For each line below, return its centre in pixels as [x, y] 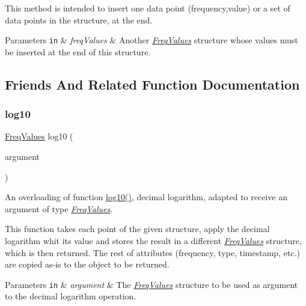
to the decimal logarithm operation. [71, 296]
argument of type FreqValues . [59, 208]
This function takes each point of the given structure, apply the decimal [137, 229]
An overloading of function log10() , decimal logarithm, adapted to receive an [146, 197]
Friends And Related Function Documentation [152, 84]
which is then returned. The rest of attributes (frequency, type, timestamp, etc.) [152, 252]
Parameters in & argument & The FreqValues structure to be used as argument [151, 284]
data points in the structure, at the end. [79, 20]
